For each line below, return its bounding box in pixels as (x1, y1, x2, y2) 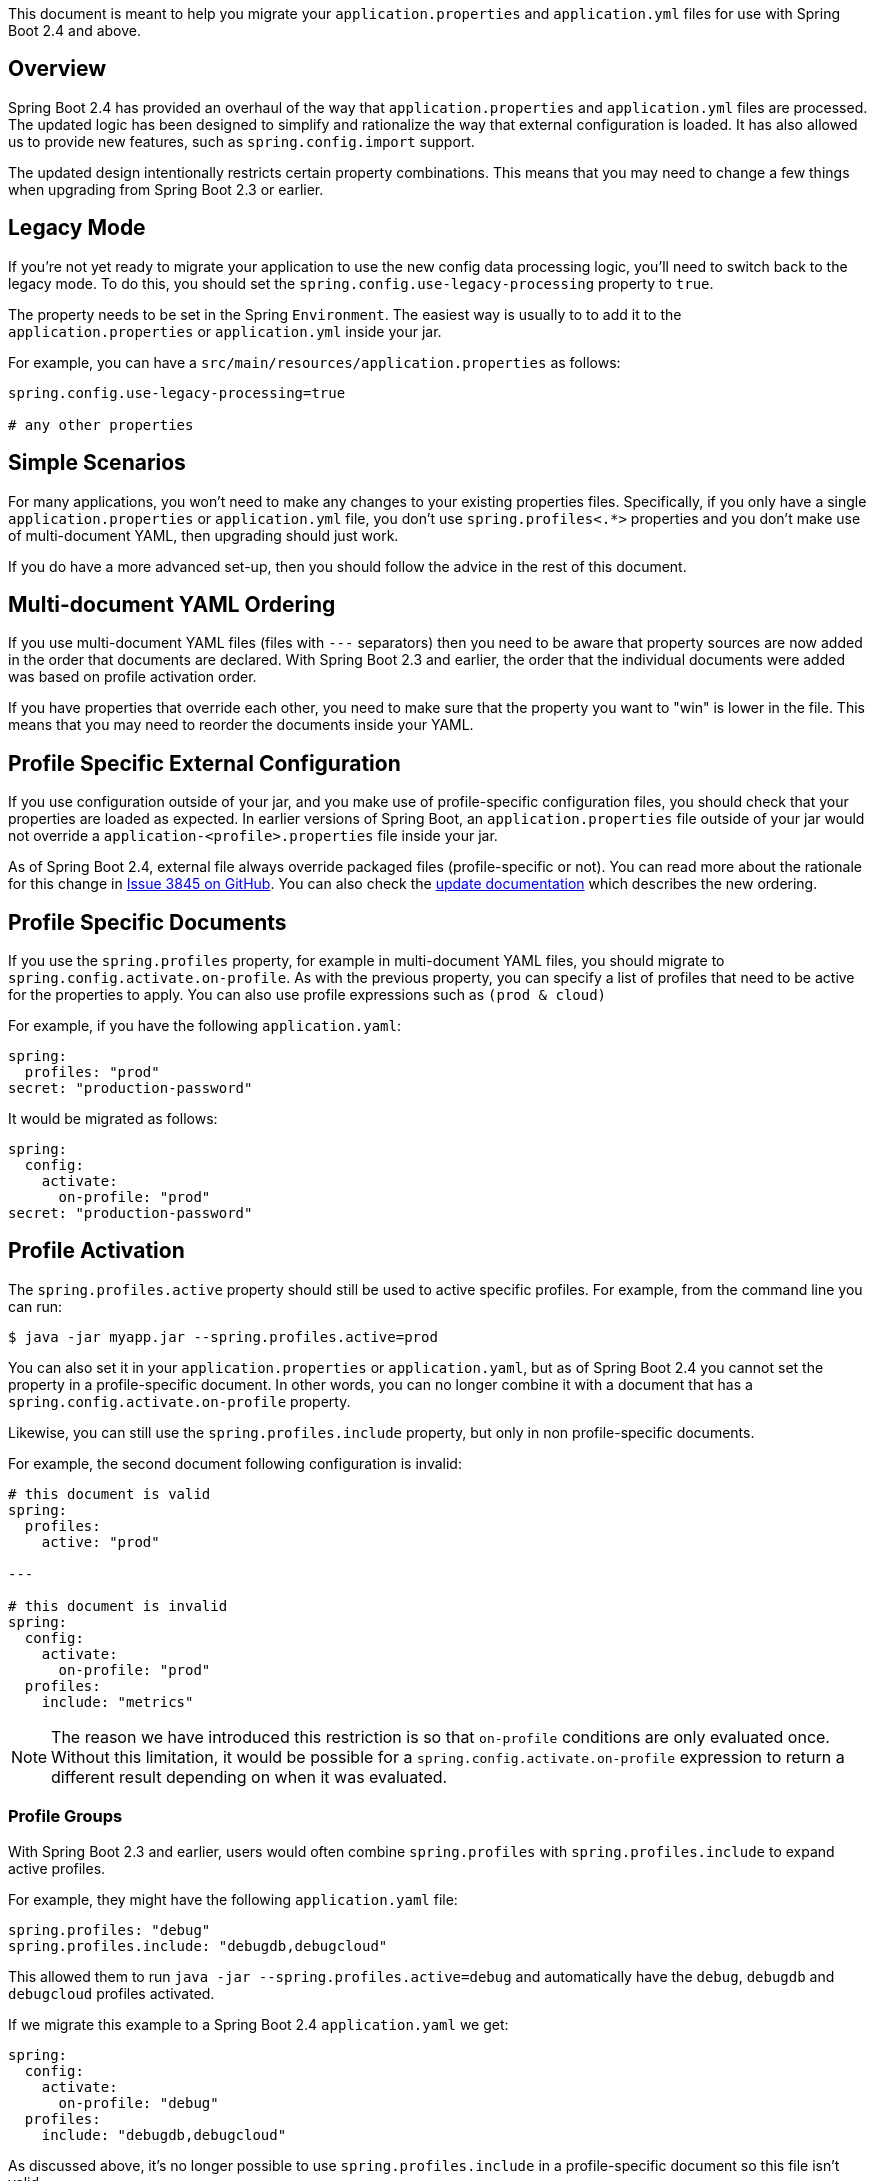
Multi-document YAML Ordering (8, 591, 336, 617)
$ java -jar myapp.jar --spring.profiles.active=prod (8, 1328, 438, 1345)
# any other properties (8, 416, 194, 433)
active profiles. (8, 1859, 106, 1877)
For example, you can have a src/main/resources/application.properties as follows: (8, 353, 621, 371)
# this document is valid (8, 1485, 211, 1502)
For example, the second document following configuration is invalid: (8, 1454, 462, 1472)
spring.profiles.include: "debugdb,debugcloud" (8, 1937, 388, 1954)
